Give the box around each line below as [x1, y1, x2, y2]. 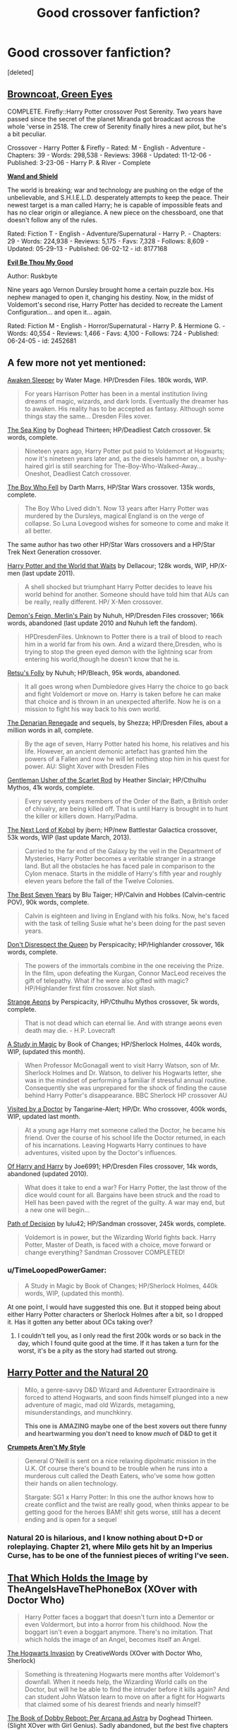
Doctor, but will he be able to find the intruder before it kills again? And [24, 1685, 230, 1694]
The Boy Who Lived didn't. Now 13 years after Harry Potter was [24, 504, 209, 512]
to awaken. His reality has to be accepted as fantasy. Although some [24, 404, 224, 413]
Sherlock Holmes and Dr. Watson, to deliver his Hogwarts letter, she [24, 1068, 222, 1077]
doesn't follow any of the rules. [7, 215, 97, 224]
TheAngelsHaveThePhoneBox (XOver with [7, 1583, 197, 1595]
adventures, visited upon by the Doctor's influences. [24, 1148, 178, 1156]
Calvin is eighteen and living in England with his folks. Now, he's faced [24, 912, 229, 920]
